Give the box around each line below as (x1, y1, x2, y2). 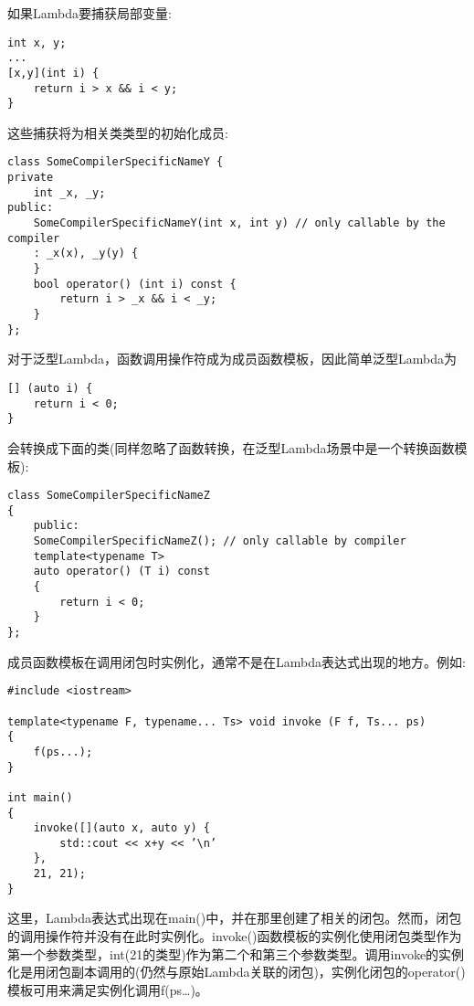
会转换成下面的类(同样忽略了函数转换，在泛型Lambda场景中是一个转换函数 (7, 438, 455, 457)
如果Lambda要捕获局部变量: (7, 4, 172, 22)
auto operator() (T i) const (33, 565, 210, 578)
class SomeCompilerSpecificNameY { (7, 155, 224, 169)
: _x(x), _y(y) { (33, 247, 139, 260)
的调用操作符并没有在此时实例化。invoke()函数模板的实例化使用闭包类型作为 (7, 927, 462, 946)
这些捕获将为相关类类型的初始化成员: (7, 122, 228, 142)
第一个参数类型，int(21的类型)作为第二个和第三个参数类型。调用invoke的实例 (7, 944, 465, 963)
